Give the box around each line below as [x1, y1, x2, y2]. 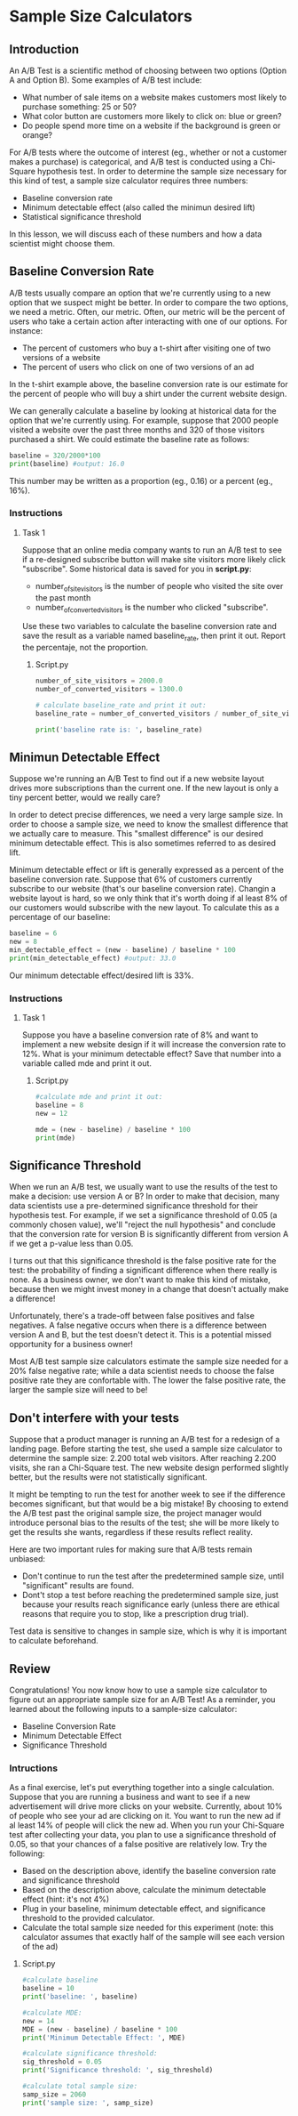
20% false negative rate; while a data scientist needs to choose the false [9, 1366, 275, 1377]
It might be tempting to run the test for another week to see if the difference [9, 1489, 286, 1500]
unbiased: [9, 1554, 46, 1564]
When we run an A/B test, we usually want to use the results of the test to [9, 1182, 278, 1192]
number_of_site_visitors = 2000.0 [35, 676, 163, 686]
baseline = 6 [9, 929, 58, 938]
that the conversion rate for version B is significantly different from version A [9, 1229, 289, 1240]
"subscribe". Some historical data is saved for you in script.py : [21, 563, 252, 574]
